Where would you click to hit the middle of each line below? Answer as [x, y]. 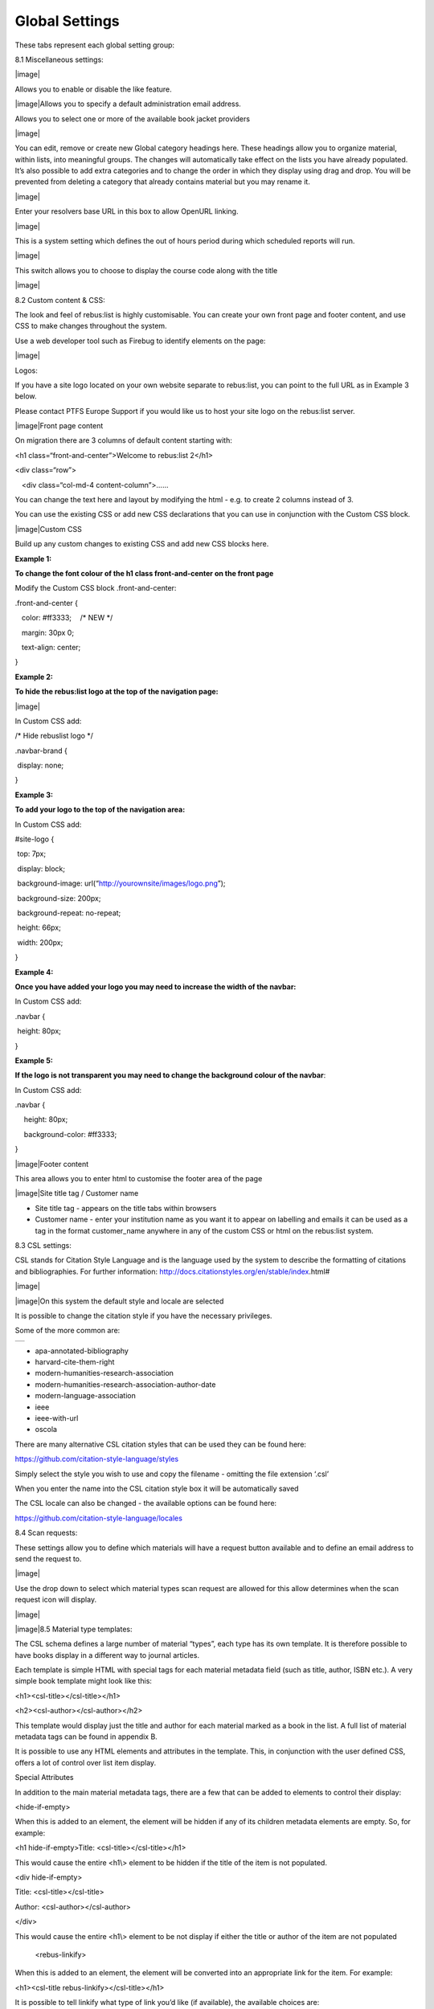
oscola [46, 1430]
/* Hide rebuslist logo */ [54, 736]
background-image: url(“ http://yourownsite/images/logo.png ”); [121, 883]
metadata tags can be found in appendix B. [86, 1737]
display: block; [41, 869]
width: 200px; [40, 942]
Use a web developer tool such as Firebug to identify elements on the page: [140, 341]
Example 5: [34, 1060]
